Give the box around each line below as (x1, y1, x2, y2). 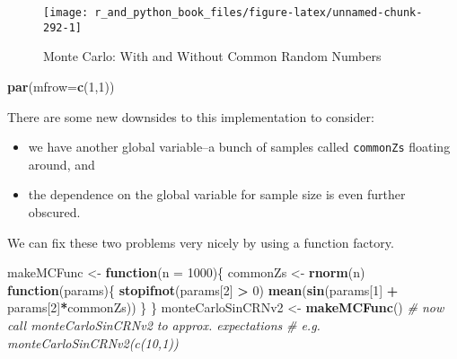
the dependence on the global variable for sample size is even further (28, 185, 406, 204)
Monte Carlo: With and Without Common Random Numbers (43, 47, 382, 66)
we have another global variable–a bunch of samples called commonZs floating (28, 137, 451, 156)
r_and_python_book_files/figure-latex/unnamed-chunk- (94, 6, 423, 19)
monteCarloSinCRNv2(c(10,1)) (7, 333, 179, 352)
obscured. (28, 202, 81, 221)
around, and (28, 154, 95, 173)
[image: (43, 6, 89, 19)
